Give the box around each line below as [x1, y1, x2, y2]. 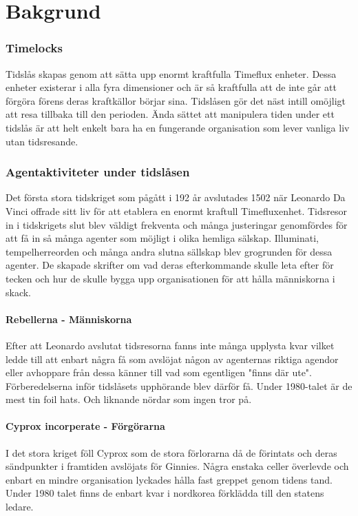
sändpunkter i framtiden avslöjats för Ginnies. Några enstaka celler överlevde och [6, 459, 349, 473]
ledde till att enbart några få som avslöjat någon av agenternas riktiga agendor [6, 351, 339, 366]
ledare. [6, 499, 34, 514]
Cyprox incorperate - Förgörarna [6, 419, 165, 433]
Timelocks [6, 39, 63, 56]
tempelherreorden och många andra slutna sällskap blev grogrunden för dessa [6, 244, 333, 258]
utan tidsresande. [6, 134, 78, 148]
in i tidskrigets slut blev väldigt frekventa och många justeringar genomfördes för [6, 217, 348, 231]
